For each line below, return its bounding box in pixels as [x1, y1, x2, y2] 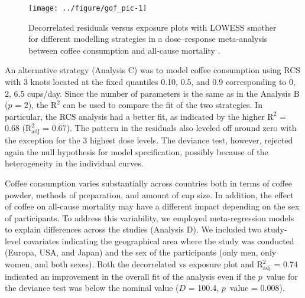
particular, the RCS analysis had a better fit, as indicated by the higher [5, 110, 265, 122]
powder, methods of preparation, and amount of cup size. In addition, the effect [5, 188, 294, 201]
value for [266, 270, 298, 282]
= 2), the [15, 99, 48, 111]
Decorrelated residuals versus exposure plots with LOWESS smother [28, 21, 277, 33]
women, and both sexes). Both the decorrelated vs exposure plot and [5, 258, 254, 270]
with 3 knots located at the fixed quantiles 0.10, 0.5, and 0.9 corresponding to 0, [5, 76, 296, 88]
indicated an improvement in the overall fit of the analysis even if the [5, 270, 256, 282]
